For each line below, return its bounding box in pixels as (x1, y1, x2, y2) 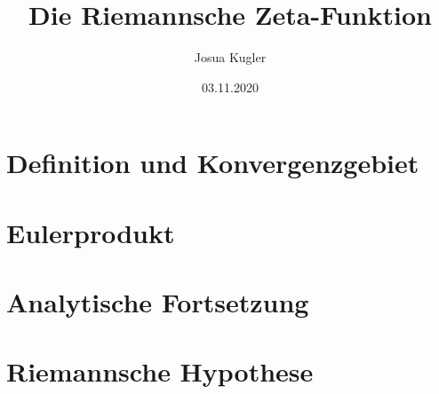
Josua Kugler (194, 48, 267, 67)
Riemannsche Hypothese (6, 353, 314, 390)
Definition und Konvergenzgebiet (6, 145, 419, 181)
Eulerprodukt (6, 214, 175, 250)
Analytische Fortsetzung (6, 284, 309, 320)
